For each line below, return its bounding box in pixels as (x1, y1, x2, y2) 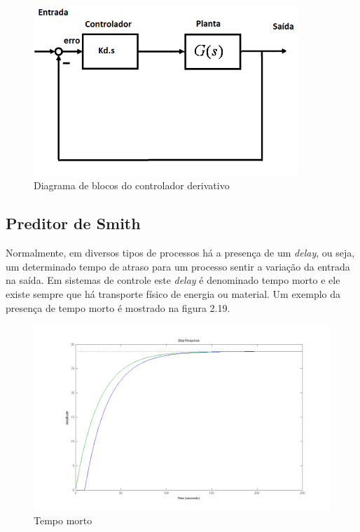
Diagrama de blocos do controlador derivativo (34, 178, 230, 193)
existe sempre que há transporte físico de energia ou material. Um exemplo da (6, 287, 341, 301)
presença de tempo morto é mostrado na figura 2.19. (6, 300, 230, 315)
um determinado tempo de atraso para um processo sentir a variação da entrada (6, 259, 350, 273)
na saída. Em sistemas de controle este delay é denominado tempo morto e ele (6, 273, 340, 287)
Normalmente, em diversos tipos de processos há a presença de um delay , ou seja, (6, 245, 355, 260)
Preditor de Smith (6, 212, 141, 234)
